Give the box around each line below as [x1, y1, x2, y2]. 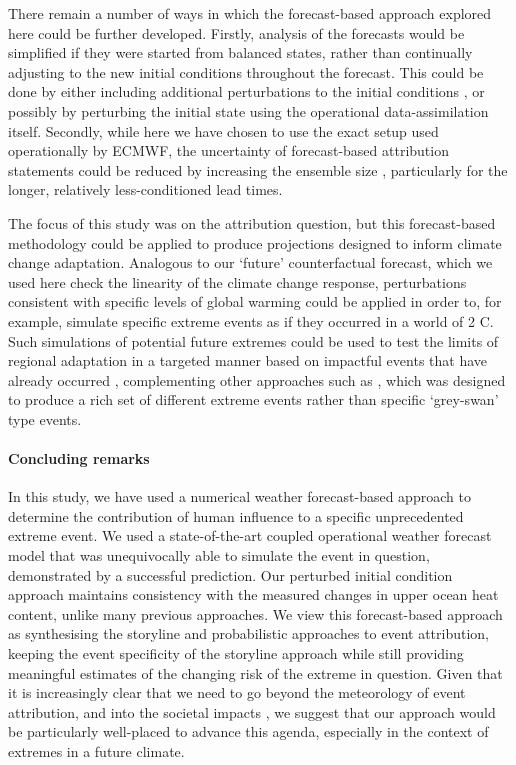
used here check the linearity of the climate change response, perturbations [8, 271, 467, 292]
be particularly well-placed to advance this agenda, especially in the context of [8, 721, 489, 742]
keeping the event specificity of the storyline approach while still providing [8, 643, 464, 664]
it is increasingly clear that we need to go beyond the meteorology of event [8, 682, 466, 703]
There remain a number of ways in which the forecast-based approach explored [8, 3, 492, 23]
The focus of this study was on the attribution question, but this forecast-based [8, 212, 496, 233]
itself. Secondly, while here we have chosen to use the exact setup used [8, 120, 439, 141]
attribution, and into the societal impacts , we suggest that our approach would [8, 701, 496, 722]
